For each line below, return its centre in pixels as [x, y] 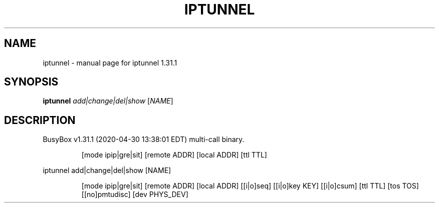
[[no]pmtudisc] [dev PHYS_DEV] [135, 194]
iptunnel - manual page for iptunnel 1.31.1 [110, 62]
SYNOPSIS [31, 82]
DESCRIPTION [40, 120]
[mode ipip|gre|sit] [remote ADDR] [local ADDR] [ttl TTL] [174, 155]
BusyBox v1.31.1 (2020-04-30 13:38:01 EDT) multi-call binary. [144, 139]
